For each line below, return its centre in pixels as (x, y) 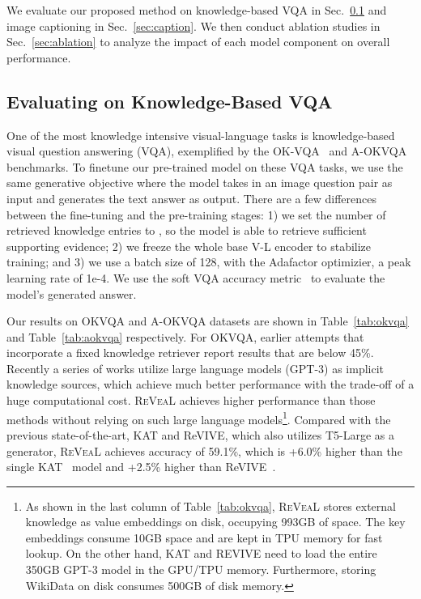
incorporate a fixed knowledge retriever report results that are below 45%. (190, 353)
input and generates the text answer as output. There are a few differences (192, 198)
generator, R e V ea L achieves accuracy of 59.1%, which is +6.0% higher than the (204, 450)
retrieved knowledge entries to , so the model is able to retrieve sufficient (187, 230)
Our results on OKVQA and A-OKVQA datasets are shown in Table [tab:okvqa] (208, 321)
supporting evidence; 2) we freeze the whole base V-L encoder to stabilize (189, 246)
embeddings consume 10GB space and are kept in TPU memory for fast (204, 537)
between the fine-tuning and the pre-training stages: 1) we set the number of (196, 214)
